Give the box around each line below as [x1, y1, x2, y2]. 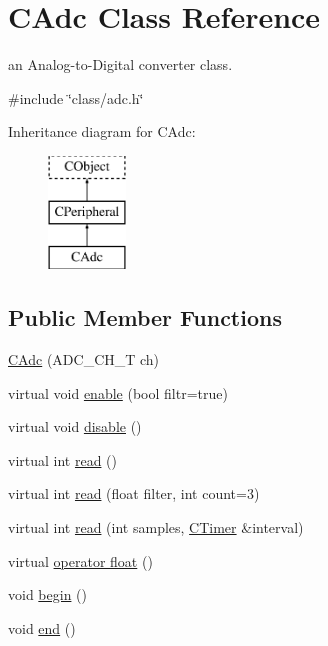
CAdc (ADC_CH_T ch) [8, 349, 160, 370]
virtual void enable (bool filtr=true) [8, 382, 228, 403]
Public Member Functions [8, 302, 282, 333]
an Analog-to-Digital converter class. [8, 54, 233, 75]
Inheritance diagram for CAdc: [8, 121, 196, 142]
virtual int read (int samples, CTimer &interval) [8, 517, 304, 538]
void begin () [8, 584, 87, 605]
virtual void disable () [8, 416, 142, 437]
